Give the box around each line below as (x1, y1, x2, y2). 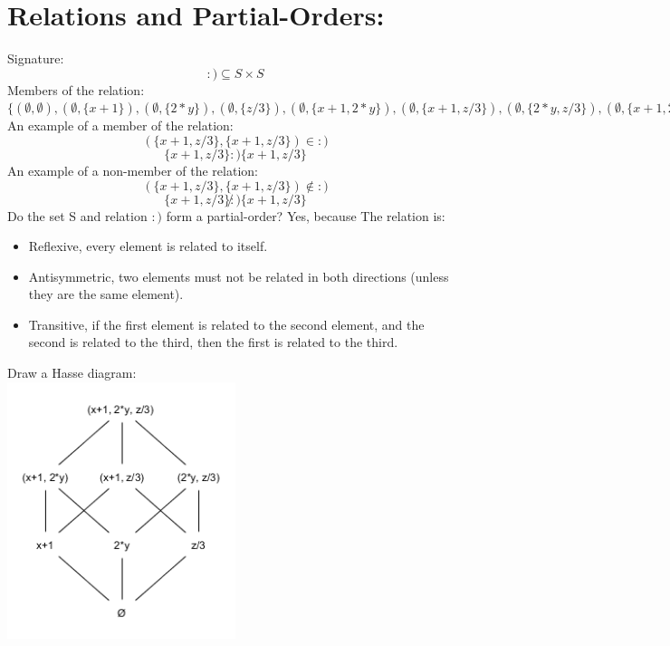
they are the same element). (28, 284, 184, 304)
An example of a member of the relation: (7, 116, 234, 135)
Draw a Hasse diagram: (7, 363, 137, 382)
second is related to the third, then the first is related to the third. (28, 333, 398, 352)
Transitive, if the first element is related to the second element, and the (28, 314, 425, 333)
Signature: (7, 49, 64, 68)
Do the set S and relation (7, 206, 148, 225)
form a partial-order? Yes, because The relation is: (166, 206, 445, 225)
